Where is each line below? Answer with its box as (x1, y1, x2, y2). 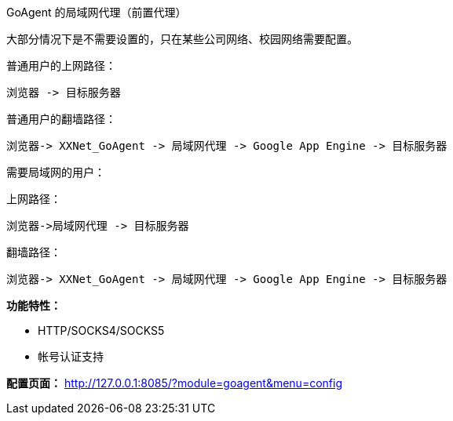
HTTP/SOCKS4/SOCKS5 (38, 324, 165, 337)
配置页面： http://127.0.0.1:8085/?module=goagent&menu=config (6, 376, 342, 390)
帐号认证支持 (38, 350, 104, 363)
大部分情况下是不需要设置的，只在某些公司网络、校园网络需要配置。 (6, 32, 358, 45)
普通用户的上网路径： (6, 59, 116, 72)
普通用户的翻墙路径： (6, 112, 116, 125)
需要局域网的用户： (6, 165, 105, 179)
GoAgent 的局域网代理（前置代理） (6, 5, 187, 19)
